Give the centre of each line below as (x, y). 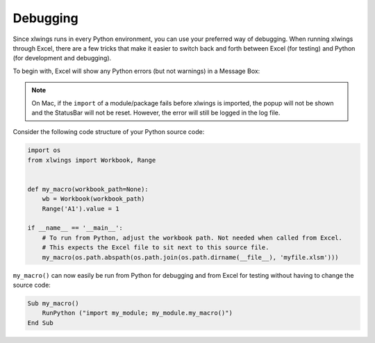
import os (44, 150)
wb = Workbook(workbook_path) (93, 199)
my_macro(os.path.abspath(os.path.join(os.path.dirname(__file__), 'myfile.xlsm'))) (191, 257)
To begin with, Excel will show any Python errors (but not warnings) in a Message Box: (136, 71)
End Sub (40, 323)
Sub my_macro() (53, 303)
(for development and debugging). (62, 58)
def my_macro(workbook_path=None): (88, 189)
